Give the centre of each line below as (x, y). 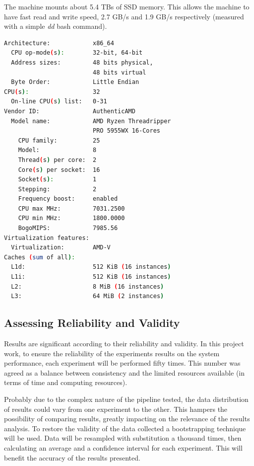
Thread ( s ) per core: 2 (57, 160)
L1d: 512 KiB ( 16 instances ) (91, 267)
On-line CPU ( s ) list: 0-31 (59, 102)
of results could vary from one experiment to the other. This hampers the (116, 409)
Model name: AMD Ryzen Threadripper (91, 121)
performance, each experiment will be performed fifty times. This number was (122, 363)
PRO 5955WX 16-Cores (127, 131)
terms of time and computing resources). (66, 382)
